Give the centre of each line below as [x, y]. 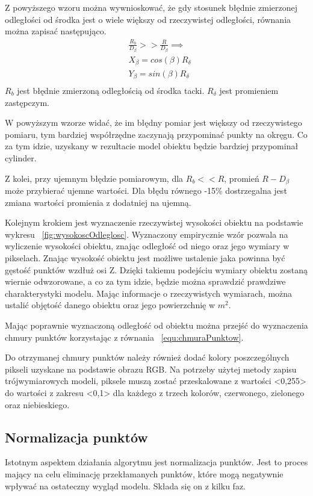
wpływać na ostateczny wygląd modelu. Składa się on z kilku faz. [125, 485]
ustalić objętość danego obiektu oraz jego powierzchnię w [110, 305]
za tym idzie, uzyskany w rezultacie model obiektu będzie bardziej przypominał [152, 146]
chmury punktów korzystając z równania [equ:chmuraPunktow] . [124, 337]
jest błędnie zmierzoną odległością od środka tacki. [111, 90]
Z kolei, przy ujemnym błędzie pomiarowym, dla [94, 178]
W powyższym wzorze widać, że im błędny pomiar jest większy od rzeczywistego [153, 122]
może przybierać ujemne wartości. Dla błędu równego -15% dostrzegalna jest [146, 191]
